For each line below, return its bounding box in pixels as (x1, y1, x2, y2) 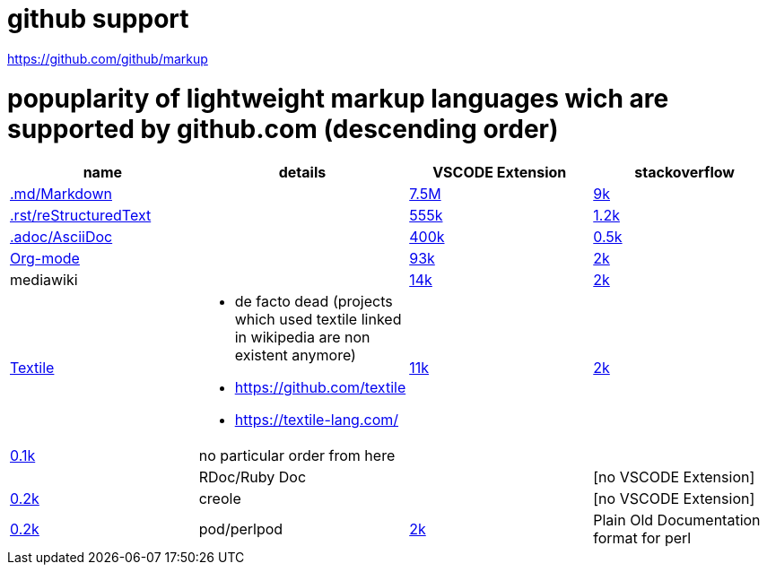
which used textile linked (234, 310, 402, 329)
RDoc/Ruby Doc (198, 468, 307, 487)
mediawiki (10, 271, 78, 290)
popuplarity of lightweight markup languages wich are (7, 82, 669, 114)
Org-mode (10, 249, 80, 268)
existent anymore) (234, 346, 356, 365)
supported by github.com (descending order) (7, 113, 559, 144)
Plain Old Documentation (593, 511, 761, 530)
